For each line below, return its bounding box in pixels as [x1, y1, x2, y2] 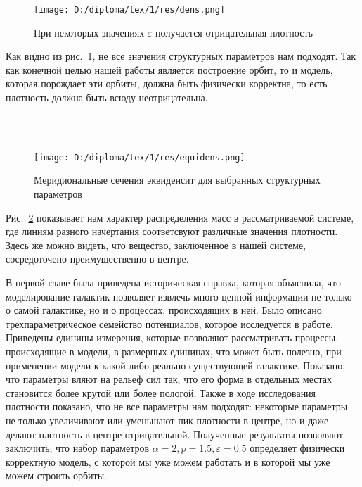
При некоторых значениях [34, 25, 145, 39]
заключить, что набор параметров [6, 441, 150, 455]
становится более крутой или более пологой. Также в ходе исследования [6, 385, 316, 400]
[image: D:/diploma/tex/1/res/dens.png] [34, 5, 226, 15]
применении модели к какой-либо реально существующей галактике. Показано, [6, 358, 346, 372]
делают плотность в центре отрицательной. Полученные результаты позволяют [6, 426, 343, 441]
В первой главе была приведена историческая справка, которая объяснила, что [6, 275, 341, 290]
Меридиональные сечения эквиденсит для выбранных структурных [34, 172, 321, 187]
